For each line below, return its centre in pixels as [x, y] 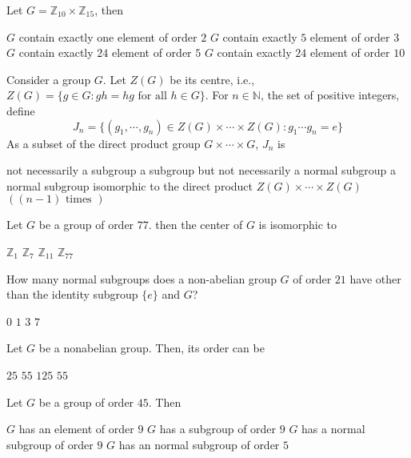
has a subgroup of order [218, 429]
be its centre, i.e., [212, 79]
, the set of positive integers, [330, 95]
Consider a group [49, 79]
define [21, 110]
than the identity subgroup [72, 294]
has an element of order [76, 429]
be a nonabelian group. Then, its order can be [152, 348]
